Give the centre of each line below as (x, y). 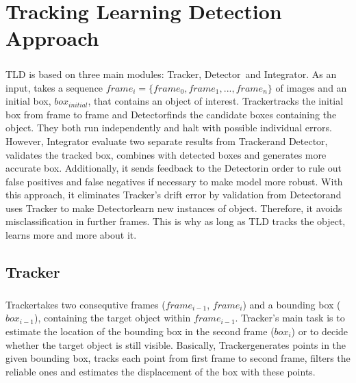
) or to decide (320, 331)
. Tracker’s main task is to (290, 318)
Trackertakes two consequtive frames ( (86, 304)
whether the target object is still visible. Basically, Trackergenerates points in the (176, 344)
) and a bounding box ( (292, 304)
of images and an (311, 87)
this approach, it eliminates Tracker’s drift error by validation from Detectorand (174, 195)
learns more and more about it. (71, 235)
